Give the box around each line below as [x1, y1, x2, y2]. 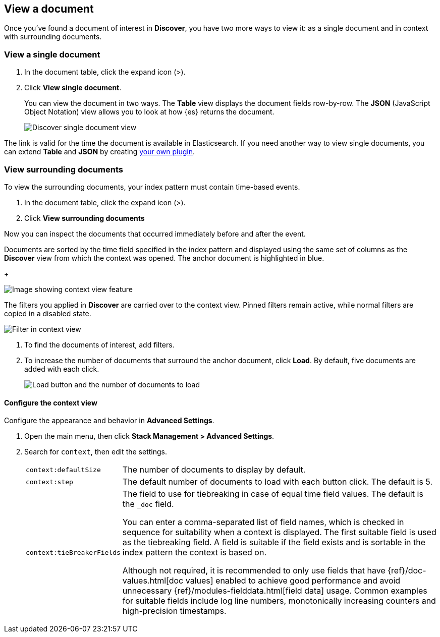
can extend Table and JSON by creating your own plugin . [4, 147, 195, 156]
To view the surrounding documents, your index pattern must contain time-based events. [4, 182, 300, 191]
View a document [4, 3, 94, 15]
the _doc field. [122, 499, 174, 509]
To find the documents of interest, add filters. [24, 340, 175, 349]
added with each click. [24, 364, 99, 373]
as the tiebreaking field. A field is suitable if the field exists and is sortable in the [122, 537, 425, 548]
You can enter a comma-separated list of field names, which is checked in [122, 517, 404, 528]
